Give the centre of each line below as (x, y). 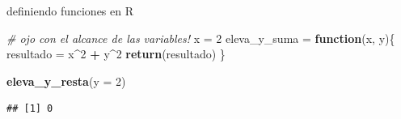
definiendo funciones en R (70, 11)
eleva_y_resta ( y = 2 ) (66, 81)
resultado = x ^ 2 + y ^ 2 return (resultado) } (116, 54)
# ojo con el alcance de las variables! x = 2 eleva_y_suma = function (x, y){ (201, 38)
